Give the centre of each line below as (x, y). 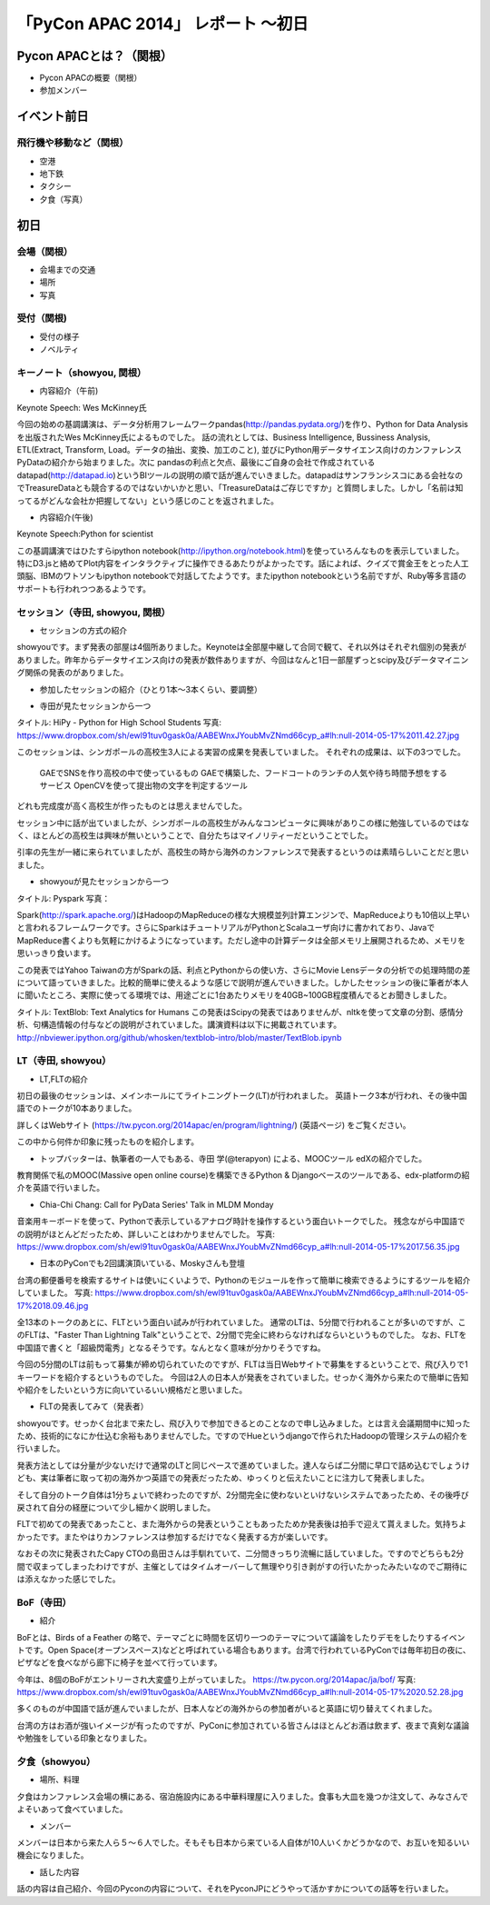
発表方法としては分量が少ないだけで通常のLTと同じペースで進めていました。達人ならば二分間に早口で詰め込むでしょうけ (244, 1465)
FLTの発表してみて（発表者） (94, 1406)
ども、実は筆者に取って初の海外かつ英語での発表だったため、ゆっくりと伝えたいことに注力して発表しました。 (223, 1478)
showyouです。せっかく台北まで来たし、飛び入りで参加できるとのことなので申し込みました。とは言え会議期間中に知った (244, 1423)
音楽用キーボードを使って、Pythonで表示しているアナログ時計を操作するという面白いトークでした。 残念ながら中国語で (241, 1222)
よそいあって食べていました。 (72, 1810)
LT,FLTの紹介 (64, 1079)
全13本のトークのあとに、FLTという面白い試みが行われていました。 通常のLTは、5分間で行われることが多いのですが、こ (241, 1322)
